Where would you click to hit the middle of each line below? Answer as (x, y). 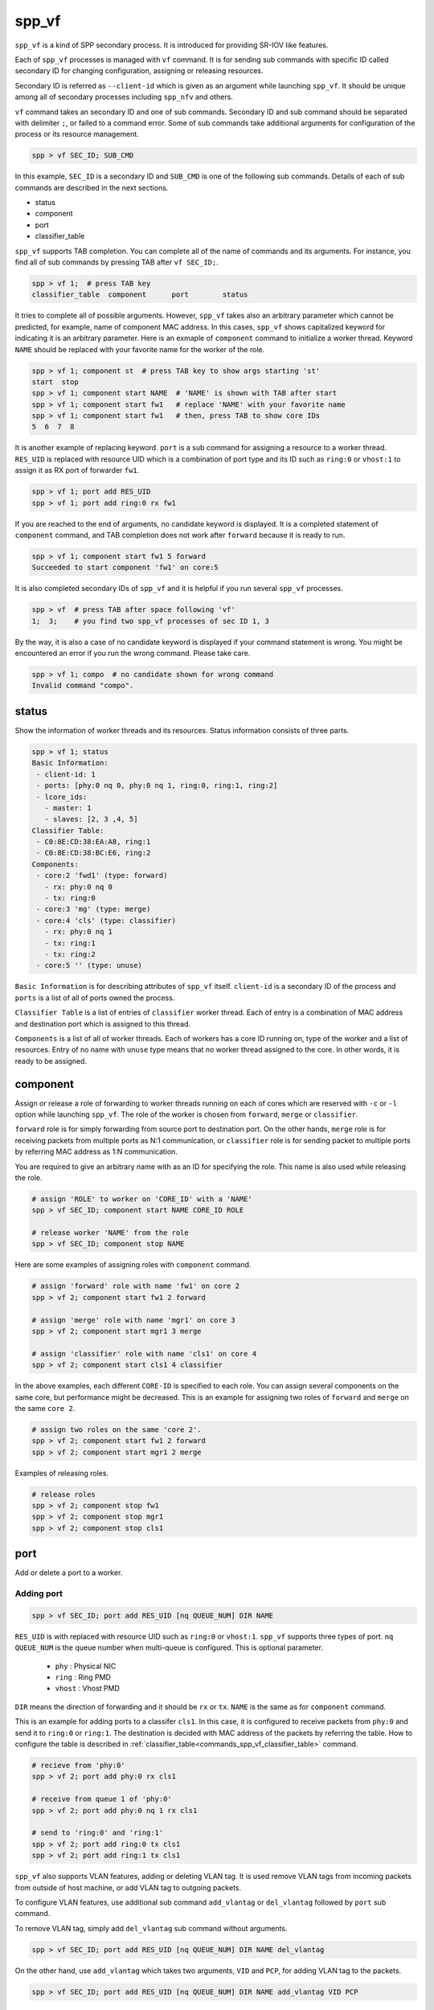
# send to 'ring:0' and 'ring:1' (98, 1833)
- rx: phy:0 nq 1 (78, 932)
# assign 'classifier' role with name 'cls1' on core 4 (144, 1354)
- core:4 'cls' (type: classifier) (106, 920)
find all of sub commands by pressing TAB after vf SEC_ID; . (117, 262)
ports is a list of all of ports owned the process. (95, 998)
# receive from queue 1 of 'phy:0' (102, 1799)
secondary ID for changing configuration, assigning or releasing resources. (139, 71)
